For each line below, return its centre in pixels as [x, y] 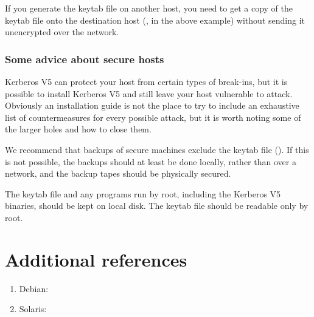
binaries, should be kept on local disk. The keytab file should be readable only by [157, 206]
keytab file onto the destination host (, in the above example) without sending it [155, 20]
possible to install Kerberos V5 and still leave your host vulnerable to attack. [149, 93]
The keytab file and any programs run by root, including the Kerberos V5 [143, 193]
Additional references [96, 259]
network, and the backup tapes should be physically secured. [118, 173]
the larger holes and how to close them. [78, 129]
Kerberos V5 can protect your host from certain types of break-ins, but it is [146, 81]
